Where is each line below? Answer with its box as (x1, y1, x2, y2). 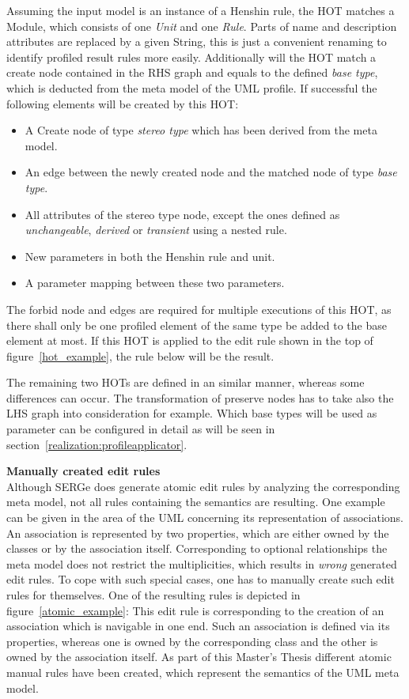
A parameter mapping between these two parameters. (25, 274, 285, 291)
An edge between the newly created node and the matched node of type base (25, 164, 397, 180)
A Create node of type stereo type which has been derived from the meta (25, 122, 377, 138)
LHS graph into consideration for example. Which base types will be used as (6, 405, 377, 421)
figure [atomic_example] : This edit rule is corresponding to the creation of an (6, 602, 384, 618)
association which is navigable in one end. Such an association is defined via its (6, 618, 390, 634)
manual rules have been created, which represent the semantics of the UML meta (6, 663, 400, 680)
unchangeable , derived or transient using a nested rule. (25, 221, 287, 238)
